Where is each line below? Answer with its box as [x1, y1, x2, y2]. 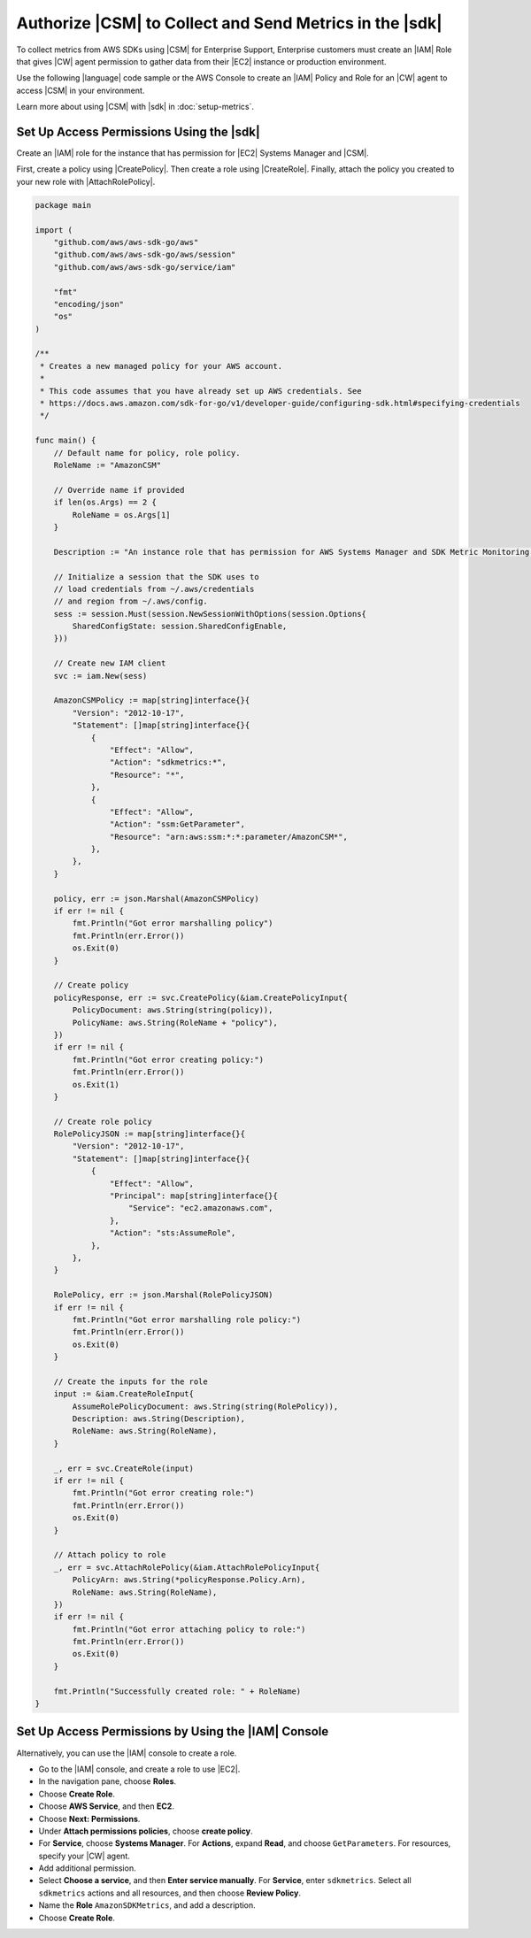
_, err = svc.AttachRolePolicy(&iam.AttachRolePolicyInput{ [53, 1562, 320, 1573]
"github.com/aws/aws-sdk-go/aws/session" [53, 250, 236, 260]
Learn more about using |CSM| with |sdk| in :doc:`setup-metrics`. [16, 102, 255, 112]
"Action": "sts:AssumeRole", [109, 1228, 236, 1238]
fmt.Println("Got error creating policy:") [72, 1054, 265, 1065]
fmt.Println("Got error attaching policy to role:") [72, 1624, 306, 1634]
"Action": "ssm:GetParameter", [109, 819, 245, 829]
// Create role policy [53, 1116, 152, 1127]
